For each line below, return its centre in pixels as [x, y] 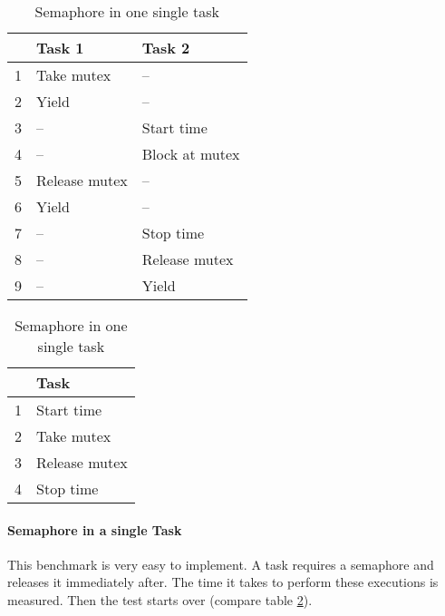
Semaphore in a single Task [95, 529]
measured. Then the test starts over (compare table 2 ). [160, 599]
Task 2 [166, 48]
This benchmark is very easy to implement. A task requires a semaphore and [221, 564]
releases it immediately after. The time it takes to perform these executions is [223, 582]
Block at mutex [191, 154]
